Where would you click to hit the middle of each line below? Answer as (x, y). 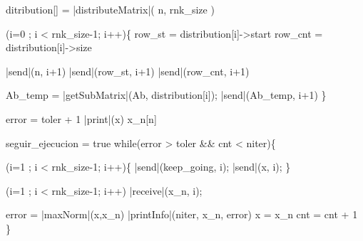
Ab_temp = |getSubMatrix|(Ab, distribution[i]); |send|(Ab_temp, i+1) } (166, 95)
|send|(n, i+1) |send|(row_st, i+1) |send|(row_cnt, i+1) (128, 71)
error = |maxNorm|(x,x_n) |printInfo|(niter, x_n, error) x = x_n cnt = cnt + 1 (182, 214)
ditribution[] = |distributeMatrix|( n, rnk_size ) (110, 9)
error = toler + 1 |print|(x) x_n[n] (81, 118)
